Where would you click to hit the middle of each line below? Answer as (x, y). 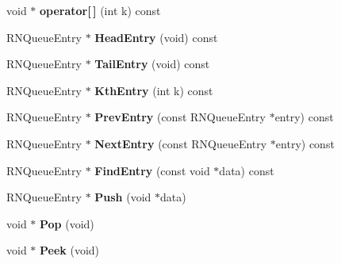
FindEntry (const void (152, 170)
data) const (247, 170)
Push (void (123, 197)
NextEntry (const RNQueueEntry (181, 143)
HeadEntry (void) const (156, 37)
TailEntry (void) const (152, 64)
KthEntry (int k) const (154, 90)
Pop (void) (67, 223)
